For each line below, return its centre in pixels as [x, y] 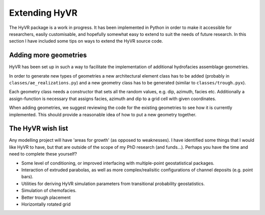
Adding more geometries [48, 55]
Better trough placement [46, 197]
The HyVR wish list [39, 128]
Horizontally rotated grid [46, 204]
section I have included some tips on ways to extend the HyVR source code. [86, 41]
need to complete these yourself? [43, 154]
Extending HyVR [43, 13]
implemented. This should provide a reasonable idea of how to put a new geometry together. [103, 114]
